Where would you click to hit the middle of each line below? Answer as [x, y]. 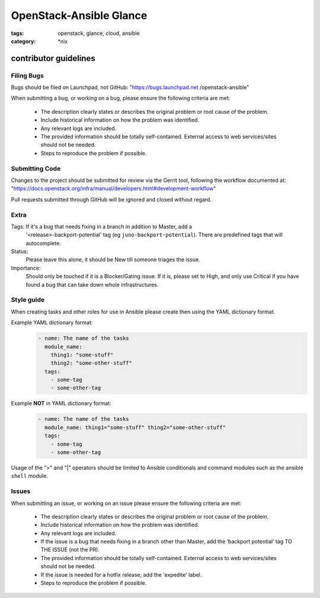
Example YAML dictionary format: [52, 322]
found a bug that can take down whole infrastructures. [92, 284]
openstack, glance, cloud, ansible [99, 33]
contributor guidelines [53, 58]
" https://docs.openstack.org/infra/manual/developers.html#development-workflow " [113, 188]
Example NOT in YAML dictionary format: [61, 404]
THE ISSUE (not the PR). [70, 550]
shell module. [30, 476]
